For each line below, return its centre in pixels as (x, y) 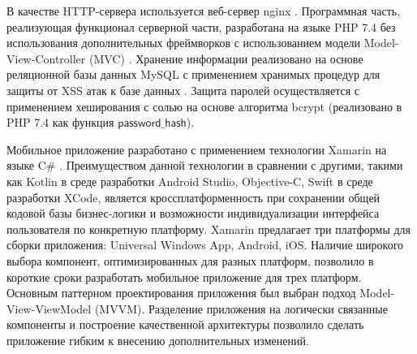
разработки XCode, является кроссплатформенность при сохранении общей (193, 197)
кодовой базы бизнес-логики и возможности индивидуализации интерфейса (193, 213)
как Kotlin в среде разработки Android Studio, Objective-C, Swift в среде (190, 181)
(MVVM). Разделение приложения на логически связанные (241, 308)
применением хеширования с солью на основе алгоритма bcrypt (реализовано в (204, 106)
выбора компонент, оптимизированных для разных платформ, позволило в (190, 260)
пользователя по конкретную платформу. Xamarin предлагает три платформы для (209, 229)
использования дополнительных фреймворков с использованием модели (184, 43)
